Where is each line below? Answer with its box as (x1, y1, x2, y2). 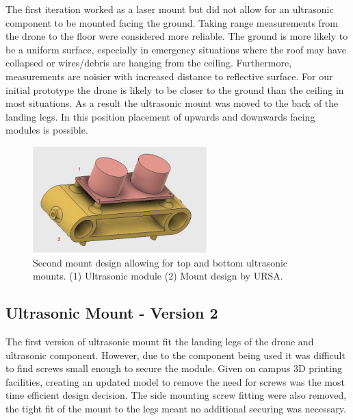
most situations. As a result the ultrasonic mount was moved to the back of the (5, 96, 339, 110)
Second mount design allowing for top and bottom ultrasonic (33, 255, 288, 269)
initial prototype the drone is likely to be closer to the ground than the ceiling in (5, 82, 344, 97)
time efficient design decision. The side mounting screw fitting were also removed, (5, 388, 347, 402)
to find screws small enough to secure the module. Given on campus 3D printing (5, 361, 342, 375)
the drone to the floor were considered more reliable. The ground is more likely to (5, 29, 348, 43)
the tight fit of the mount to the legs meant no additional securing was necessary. (5, 402, 346, 416)
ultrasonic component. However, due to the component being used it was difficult (5, 347, 345, 362)
